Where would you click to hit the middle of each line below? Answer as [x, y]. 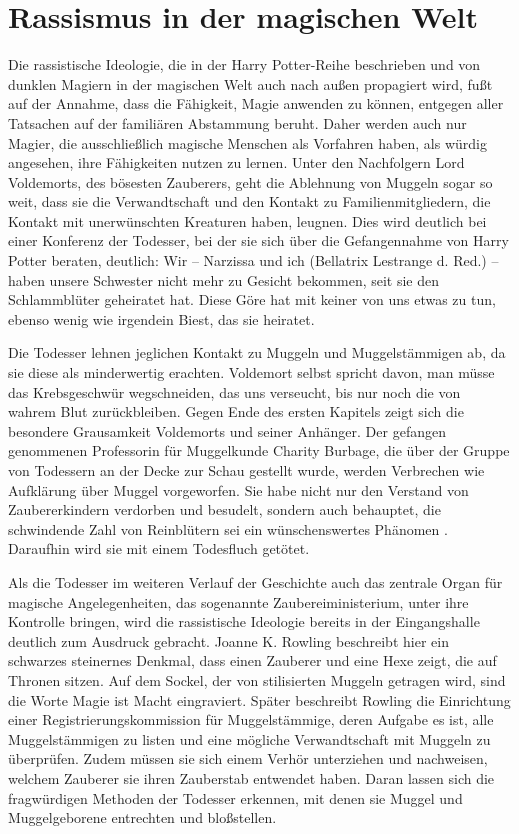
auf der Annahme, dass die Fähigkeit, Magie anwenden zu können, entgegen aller [256, 103]
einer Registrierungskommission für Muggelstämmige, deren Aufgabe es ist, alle [251, 719]
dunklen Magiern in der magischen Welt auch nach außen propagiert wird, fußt [250, 83]
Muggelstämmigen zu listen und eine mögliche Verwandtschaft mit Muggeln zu [249, 738]
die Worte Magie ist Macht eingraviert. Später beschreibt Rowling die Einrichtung [259, 699]
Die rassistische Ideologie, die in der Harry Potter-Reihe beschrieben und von [244, 64]
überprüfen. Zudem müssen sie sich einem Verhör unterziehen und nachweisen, [248, 758]
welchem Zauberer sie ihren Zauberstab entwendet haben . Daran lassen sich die [251, 777]
